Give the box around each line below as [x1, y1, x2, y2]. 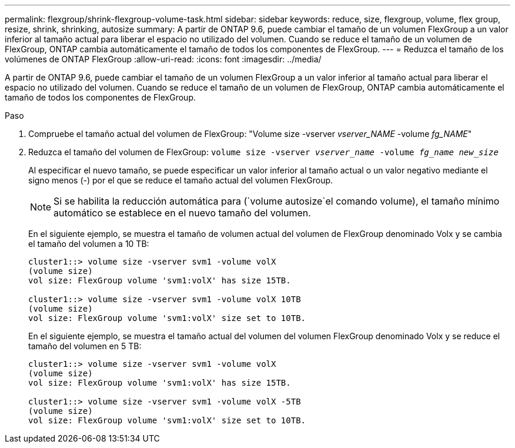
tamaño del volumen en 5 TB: [28, 341, 142, 351]
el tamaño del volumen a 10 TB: [28, 239, 149, 249]
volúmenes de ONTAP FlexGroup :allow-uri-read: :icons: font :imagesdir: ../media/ [5, 54, 322, 64]
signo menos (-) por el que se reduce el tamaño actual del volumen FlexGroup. [28, 175, 333, 185]
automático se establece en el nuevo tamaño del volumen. [53, 207, 311, 219]
